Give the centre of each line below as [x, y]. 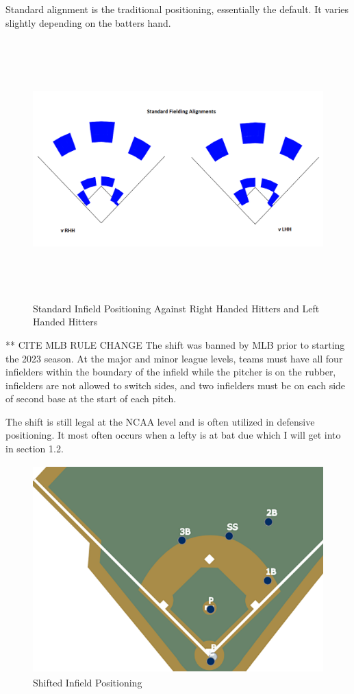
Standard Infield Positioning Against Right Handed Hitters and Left [176, 308]
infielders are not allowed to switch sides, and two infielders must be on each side [176, 385]
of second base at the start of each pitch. [91, 398]
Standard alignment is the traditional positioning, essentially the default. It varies [177, 9]
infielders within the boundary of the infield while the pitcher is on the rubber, [171, 372]
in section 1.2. [35, 449]
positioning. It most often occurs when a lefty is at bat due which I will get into [173, 435]
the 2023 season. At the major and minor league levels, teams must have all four [174, 358]
